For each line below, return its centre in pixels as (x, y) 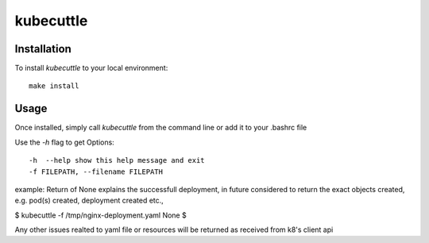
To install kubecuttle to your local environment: (91, 68)
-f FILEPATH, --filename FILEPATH (96, 172)
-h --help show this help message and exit (117, 160)
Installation (43, 49)
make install (54, 86)
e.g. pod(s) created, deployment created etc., (89, 201)
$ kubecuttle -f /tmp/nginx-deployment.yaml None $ (100, 215)
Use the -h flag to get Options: (64, 142)
